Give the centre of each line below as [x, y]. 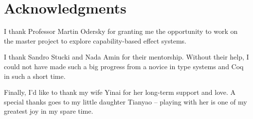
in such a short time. [35, 76]
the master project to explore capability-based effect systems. [95, 40]
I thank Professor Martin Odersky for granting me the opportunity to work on [121, 31]
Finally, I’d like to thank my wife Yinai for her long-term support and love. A [120, 92]
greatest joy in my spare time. [49, 111]
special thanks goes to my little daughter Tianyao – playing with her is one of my [126, 101]
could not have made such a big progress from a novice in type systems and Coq [124, 66]
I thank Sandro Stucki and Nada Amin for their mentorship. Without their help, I [126, 57]
